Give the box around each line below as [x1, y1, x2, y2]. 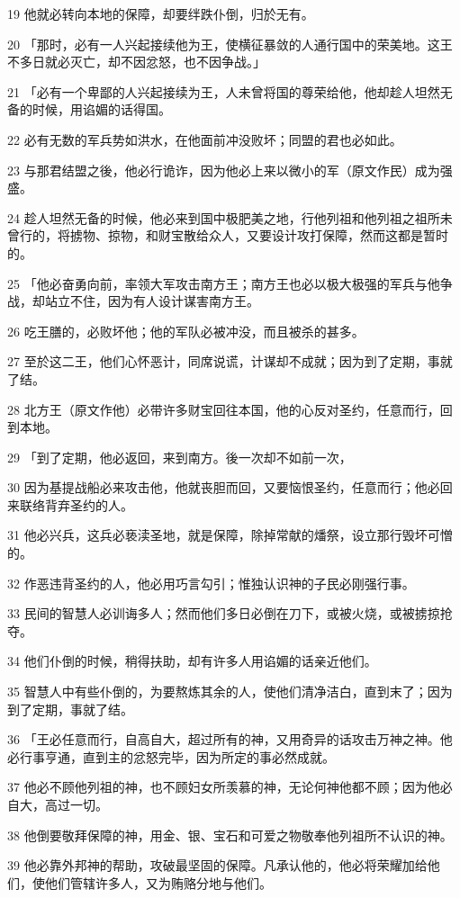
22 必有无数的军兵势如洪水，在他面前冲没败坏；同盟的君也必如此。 [7, 130, 402, 148]
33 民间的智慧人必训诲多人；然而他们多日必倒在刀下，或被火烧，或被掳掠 [7, 604, 440, 623]
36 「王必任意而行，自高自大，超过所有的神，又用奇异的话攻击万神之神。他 [7, 730, 453, 749]
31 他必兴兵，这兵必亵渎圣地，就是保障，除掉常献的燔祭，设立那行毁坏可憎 [7, 525, 453, 544]
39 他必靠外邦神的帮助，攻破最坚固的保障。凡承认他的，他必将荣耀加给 [7, 856, 428, 875]
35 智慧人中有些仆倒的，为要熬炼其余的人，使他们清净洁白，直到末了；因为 [7, 682, 453, 701]
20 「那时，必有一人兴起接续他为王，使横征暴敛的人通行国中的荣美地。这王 [7, 34, 453, 53]
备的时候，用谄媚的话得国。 [7, 100, 171, 119]
